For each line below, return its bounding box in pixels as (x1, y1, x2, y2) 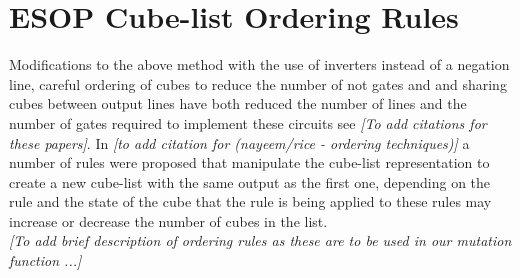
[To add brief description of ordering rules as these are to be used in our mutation (9, 230, 512, 251)
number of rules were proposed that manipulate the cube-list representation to (9, 152, 490, 173)
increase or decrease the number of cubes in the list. (9, 210, 328, 231)
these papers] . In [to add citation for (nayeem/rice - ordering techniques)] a (9, 132, 470, 153)
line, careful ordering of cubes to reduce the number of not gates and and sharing (9, 73, 507, 94)
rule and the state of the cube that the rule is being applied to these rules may (9, 191, 492, 212)
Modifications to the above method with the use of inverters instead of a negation (9, 54, 510, 75)
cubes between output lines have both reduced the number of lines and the (9, 93, 467, 114)
